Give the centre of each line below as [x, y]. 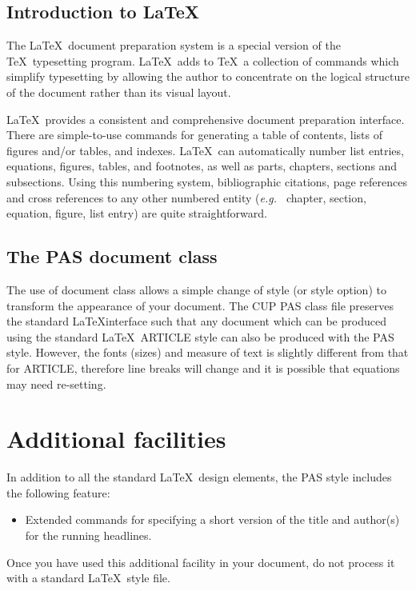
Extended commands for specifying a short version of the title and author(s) [212, 519]
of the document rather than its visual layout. [119, 92]
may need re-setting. [56, 383]
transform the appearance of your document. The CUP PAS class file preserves [200, 305]
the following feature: [58, 492]
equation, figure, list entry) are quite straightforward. [137, 213]
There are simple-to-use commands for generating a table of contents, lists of [194, 135]
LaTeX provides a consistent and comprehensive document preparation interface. [206, 119]
